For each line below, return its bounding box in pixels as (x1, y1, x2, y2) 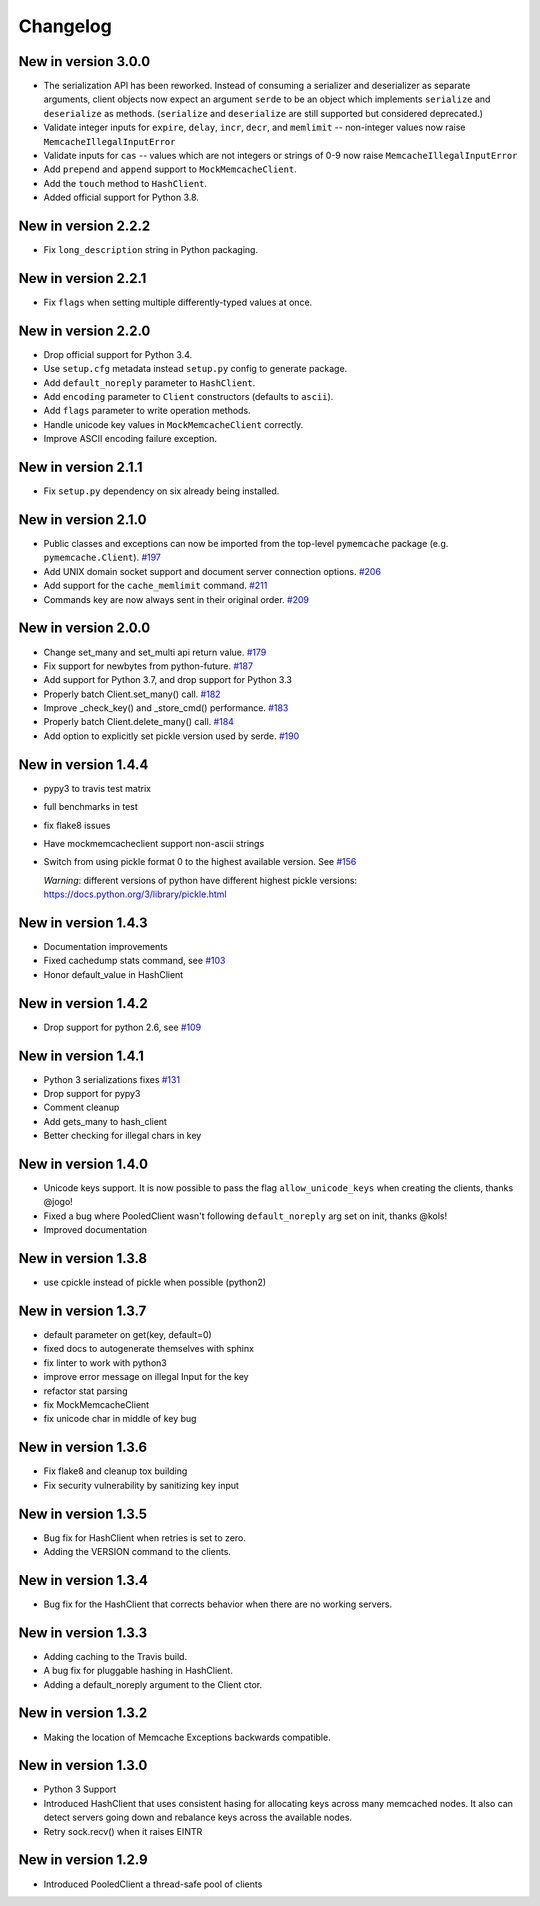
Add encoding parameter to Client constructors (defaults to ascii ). (43, 391, 334, 403)
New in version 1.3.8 (18, 1250, 148, 1267)
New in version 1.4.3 (18, 914, 149, 931)
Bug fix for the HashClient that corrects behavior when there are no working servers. (43, 1598, 393, 1610)
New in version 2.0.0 (18, 620, 151, 637)
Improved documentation (43, 1224, 148, 1236)
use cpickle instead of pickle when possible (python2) (43, 1276, 267, 1289)
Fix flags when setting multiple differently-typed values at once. (43, 296, 313, 308)
